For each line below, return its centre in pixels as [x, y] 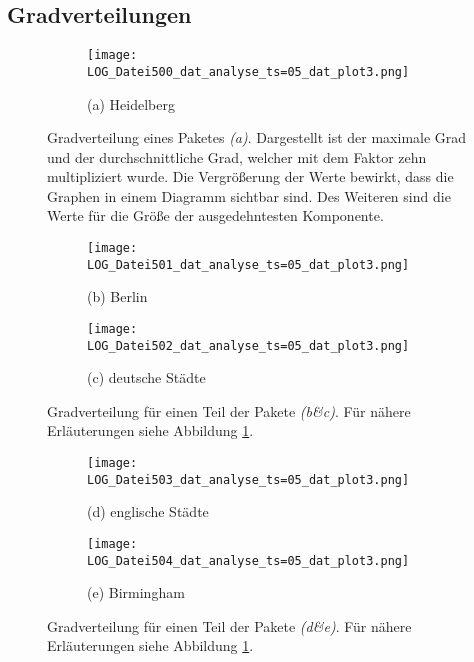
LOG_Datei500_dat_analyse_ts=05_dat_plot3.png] [248, 71]
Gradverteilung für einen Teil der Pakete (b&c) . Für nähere [229, 410]
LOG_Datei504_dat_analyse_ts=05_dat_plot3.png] [248, 560]
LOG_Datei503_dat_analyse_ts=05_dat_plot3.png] [248, 479]
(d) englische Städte [148, 511]
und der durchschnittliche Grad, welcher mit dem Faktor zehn [237, 156]
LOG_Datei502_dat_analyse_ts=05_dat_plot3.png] [248, 345]
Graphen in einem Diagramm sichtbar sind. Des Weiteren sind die [249, 195]
